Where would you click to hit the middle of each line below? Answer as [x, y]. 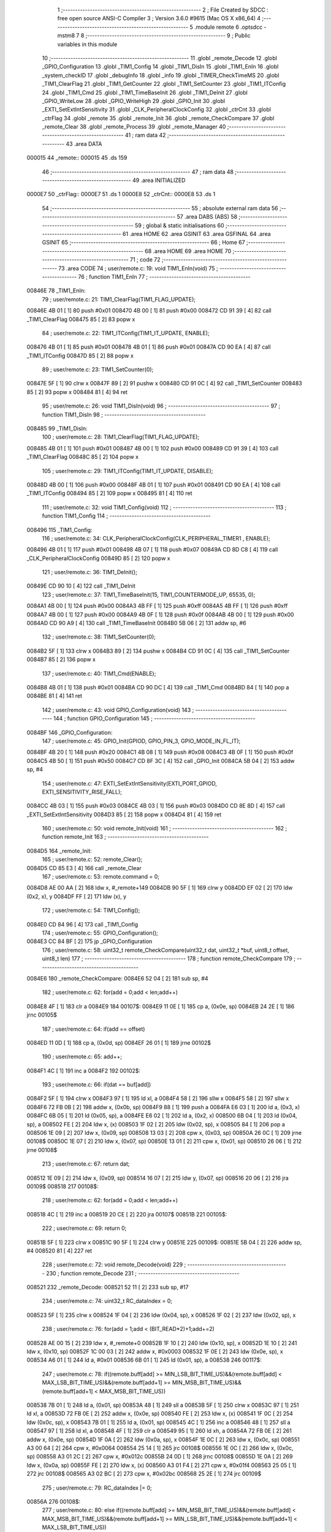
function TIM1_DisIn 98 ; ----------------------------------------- [124, 414]
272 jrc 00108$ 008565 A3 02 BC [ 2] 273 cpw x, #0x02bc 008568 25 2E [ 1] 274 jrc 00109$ [144, 1474]
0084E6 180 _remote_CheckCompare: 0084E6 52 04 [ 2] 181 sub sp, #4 [117, 978]
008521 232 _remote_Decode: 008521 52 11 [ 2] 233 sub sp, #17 [108, 1287]
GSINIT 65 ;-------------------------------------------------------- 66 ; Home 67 [143, 243]
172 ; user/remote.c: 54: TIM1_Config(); [91, 911]
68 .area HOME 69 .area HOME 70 [188, 251]
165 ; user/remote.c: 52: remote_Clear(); [92, 859]
